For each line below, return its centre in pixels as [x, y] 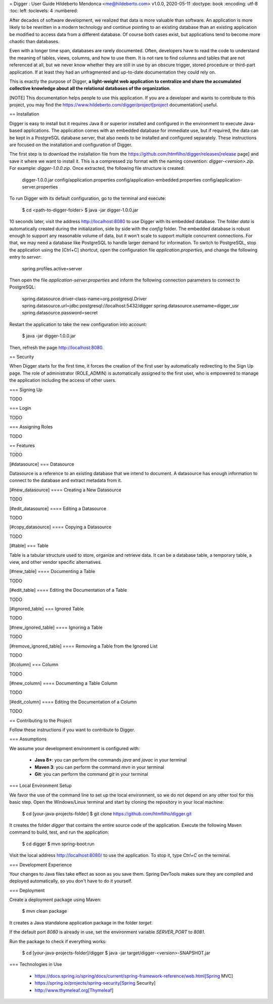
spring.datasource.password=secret [60, 313]
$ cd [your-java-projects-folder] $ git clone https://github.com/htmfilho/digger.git [107, 813]
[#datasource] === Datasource [42, 464]
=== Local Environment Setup [40, 785]
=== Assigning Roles [31, 427]
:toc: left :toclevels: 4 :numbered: [44, 11]
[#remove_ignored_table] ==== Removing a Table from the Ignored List [83, 646]
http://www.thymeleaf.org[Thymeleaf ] [74, 990]
